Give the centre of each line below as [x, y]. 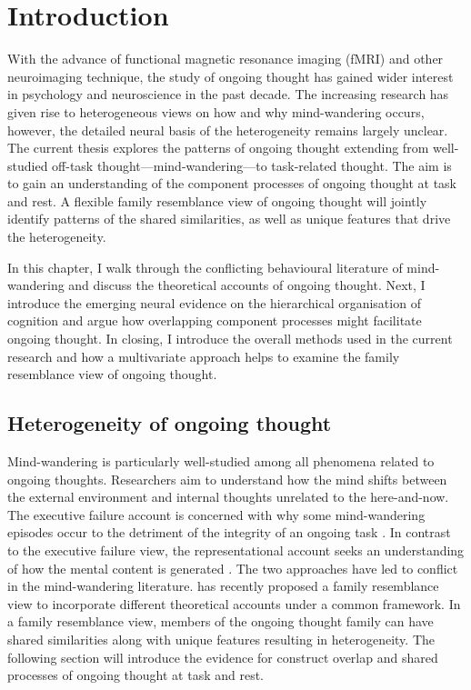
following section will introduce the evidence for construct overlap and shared [223, 657]
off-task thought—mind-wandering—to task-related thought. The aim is [252, 165]
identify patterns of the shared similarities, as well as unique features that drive [229, 219]
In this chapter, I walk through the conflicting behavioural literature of [205, 267]
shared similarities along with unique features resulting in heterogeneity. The [221, 639]
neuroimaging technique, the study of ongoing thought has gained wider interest [230, 76]
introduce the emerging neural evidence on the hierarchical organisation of [214, 302]
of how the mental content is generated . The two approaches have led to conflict [233, 568]
